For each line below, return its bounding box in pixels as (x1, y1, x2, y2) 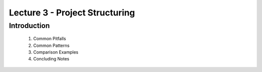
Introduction (9, 21, 50, 30)
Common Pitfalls (33, 36, 66, 42)
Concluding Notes (33, 56, 70, 62)
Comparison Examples (33, 49, 79, 55)
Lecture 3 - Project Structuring (9, 7, 135, 18)
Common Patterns (33, 43, 70, 48)
